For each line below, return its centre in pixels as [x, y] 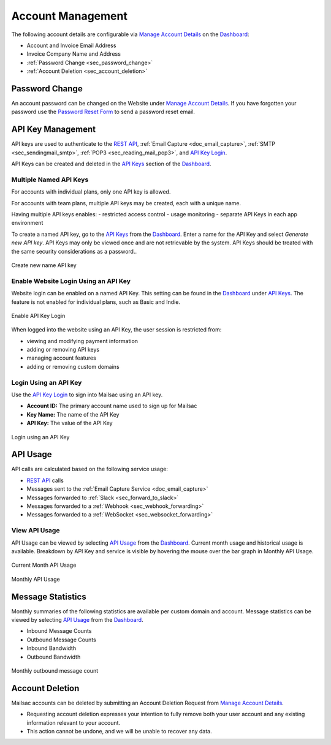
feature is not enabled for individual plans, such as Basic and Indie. [96, 302]
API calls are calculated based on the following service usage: [90, 469]
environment [27, 223]
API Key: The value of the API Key [70, 423]
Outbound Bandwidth [54, 657]
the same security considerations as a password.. [74, 251]
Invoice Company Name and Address [74, 54]
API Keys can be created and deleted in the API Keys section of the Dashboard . [111, 164]
